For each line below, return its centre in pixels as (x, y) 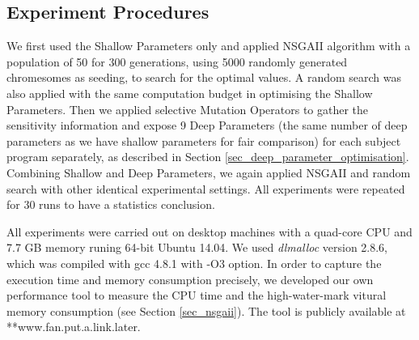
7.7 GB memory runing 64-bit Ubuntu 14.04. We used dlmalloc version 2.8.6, (197, 247)
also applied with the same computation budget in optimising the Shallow (190, 93)
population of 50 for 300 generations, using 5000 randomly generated (177, 61)
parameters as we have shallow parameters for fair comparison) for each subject (204, 140)
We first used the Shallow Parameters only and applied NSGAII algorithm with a (209, 46)
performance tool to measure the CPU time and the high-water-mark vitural (197, 295)
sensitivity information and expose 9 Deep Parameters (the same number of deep (207, 125)
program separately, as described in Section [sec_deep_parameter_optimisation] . (208, 157)
